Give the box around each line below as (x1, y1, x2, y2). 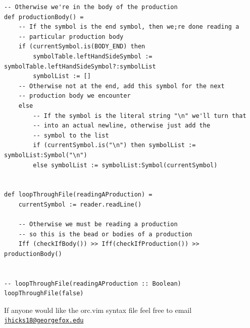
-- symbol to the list (33, 132, 109, 139)
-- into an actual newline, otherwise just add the (33, 122, 211, 129)
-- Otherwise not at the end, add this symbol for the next (18, 82, 225, 90)
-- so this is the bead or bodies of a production (18, 230, 192, 238)
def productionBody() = (4, 13, 84, 21)
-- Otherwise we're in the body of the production (4, 4, 178, 11)
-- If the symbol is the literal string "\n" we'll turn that (33, 112, 246, 119)
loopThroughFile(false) (4, 290, 84, 297)
